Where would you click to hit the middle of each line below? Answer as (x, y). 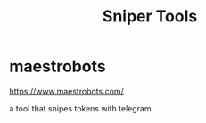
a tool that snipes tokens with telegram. (82, 108)
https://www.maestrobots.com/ (67, 91)
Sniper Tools (150, 16)
